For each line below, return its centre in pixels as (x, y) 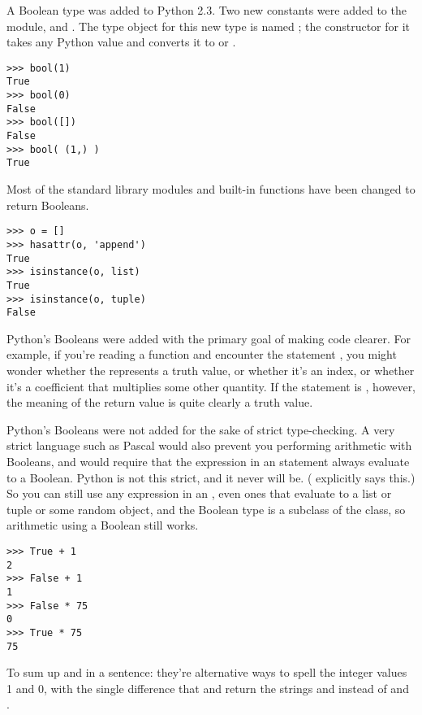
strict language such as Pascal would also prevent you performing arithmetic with (209, 445)
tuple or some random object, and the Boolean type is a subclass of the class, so (206, 509)
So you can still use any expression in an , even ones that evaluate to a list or (199, 493)
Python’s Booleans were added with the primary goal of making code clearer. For (209, 338)
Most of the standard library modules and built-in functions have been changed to (211, 189)
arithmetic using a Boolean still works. (103, 525)
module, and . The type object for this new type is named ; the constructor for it (208, 26)
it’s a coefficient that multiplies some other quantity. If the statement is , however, (211, 386)
